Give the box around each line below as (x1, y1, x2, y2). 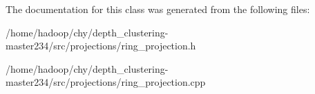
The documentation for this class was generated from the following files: (6, 2, 310, 16)
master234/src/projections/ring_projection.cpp (6, 75, 206, 89)
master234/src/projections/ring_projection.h (6, 38, 196, 53)
